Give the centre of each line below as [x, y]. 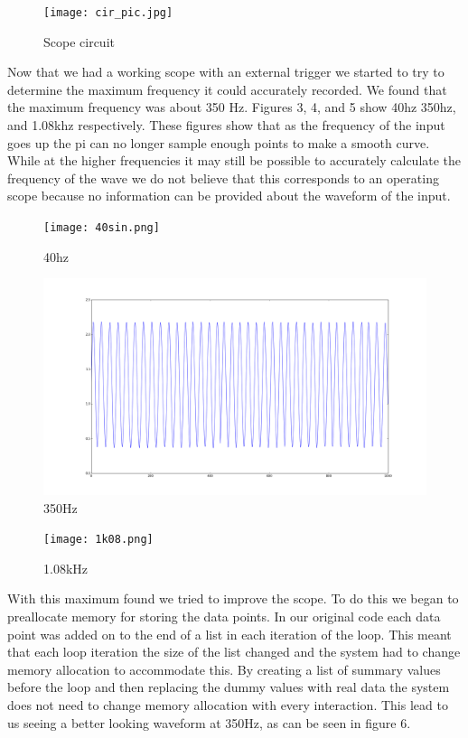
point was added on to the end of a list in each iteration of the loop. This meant [229, 634]
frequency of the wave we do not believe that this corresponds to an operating [223, 177]
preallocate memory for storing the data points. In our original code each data [224, 617]
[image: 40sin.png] [102, 228]
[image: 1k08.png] [98, 540]
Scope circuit [79, 41]
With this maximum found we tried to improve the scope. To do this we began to [233, 598]
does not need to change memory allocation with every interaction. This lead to [228, 704]
